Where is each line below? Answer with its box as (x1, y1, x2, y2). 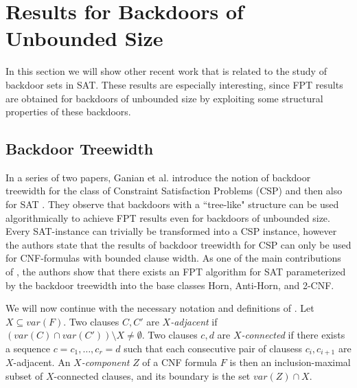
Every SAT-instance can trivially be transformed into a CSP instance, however (5, 224, 337, 238)
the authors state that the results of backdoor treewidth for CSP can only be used (5, 237, 352, 251)
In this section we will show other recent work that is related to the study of (5, 64, 327, 78)
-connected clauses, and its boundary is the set (54, 369, 251, 383)
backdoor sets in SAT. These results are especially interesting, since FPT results (5, 77, 343, 91)
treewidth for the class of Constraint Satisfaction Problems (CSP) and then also (5, 183, 343, 198)
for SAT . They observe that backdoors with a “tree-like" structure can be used (5, 197, 339, 212)
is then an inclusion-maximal (229, 355, 351, 369)
